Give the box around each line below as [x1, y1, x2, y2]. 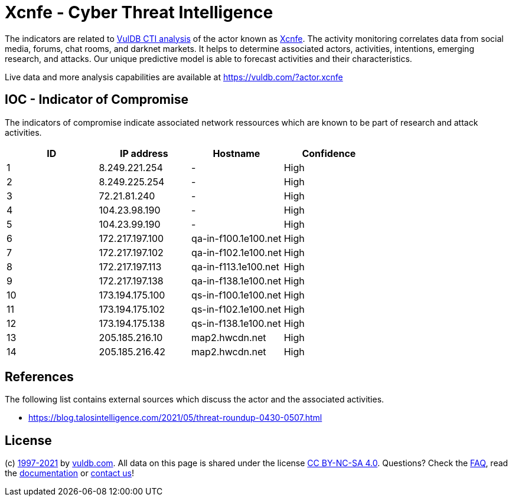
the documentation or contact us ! [5, 468, 134, 479]
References [5, 369, 74, 385]
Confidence [302, 147, 356, 159]
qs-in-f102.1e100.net [191, 303, 282, 315]
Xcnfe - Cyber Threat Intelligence [5, 2, 273, 22]
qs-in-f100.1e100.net [191, 289, 282, 301]
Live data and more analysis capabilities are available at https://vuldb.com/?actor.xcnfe [5, 71, 343, 82]
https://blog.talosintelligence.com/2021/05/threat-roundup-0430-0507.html [28, 412, 322, 423]
